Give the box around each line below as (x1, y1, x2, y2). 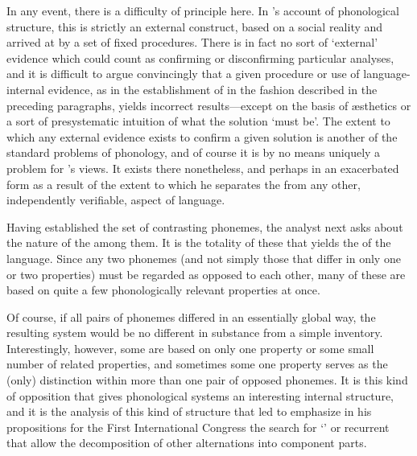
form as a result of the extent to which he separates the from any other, (6, 175, 361, 192)
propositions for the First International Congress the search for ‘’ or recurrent (6, 418, 390, 435)
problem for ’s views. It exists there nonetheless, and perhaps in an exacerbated (6, 159, 399, 176)
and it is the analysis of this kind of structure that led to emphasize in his (6, 403, 372, 420)
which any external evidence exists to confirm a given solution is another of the (6, 128, 398, 145)
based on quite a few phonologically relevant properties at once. (6, 281, 320, 298)
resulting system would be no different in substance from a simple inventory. (6, 324, 383, 341)
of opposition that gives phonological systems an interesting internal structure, (6, 387, 394, 404)
